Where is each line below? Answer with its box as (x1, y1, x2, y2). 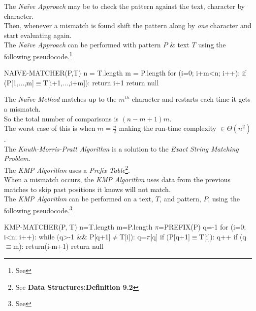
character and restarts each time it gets (132, 94, 251, 104)
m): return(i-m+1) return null (13, 241, 104, 251)
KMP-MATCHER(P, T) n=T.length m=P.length (4, 222, 153, 232)
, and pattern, (159, 194, 201, 204)
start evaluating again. (4, 30, 72, 40)
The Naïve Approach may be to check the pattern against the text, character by (4, 1, 245, 11)
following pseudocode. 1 (4, 49, 72, 61)
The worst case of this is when (4, 123, 96, 133)
